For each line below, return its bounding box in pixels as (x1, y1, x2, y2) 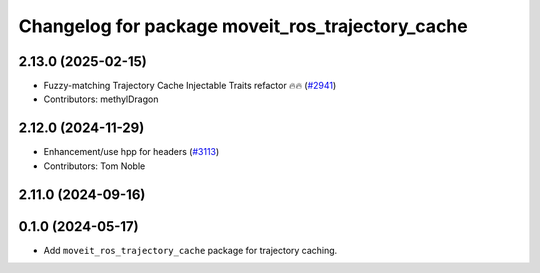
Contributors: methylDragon (43, 93, 159, 105)
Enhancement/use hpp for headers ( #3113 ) (43, 146, 220, 158)
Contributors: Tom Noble (43, 160, 146, 172)
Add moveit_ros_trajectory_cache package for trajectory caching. (43, 244, 338, 256)
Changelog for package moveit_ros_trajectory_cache (18, 15, 469, 37)
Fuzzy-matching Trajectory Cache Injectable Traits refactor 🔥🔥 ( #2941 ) (43, 80, 337, 92)
